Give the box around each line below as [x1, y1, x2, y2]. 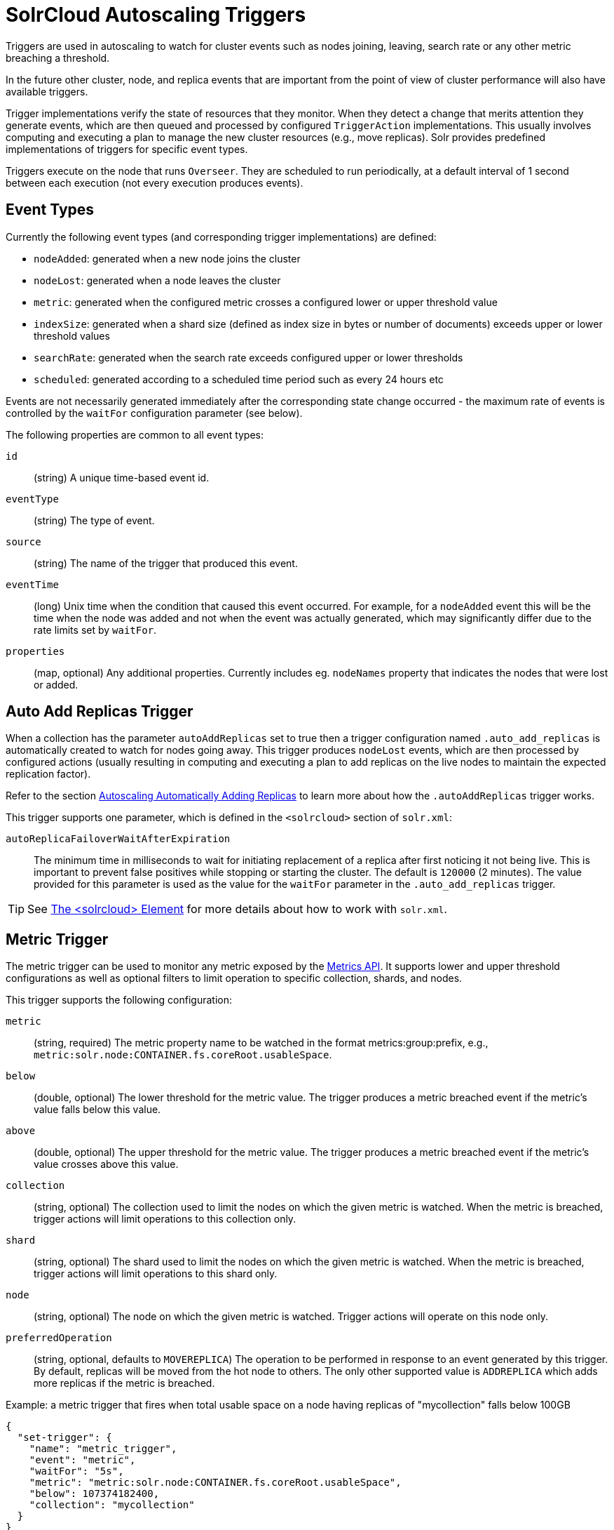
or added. [34, 678, 79, 691]
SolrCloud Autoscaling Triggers [6, 3, 306, 27]
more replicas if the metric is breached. [34, 1377, 215, 1390]
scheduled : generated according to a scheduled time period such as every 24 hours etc [34, 373, 444, 385]
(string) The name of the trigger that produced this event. [34, 557, 298, 569]
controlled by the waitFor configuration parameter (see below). [6, 406, 303, 419]
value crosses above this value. [34, 1158, 179, 1171]
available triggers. [6, 85, 88, 98]
